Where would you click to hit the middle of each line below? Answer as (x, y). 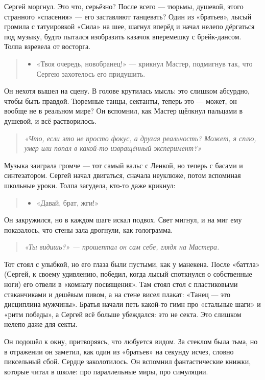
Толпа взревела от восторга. (47, 46)
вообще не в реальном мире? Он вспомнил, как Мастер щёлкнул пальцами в (124, 111)
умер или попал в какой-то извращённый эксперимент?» (113, 148)
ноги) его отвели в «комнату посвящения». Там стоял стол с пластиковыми (121, 284)
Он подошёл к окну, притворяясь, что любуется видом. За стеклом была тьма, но (131, 341)
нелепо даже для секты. (41, 324)
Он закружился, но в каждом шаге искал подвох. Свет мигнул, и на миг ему (123, 220)
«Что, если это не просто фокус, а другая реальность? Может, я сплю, (140, 138)
